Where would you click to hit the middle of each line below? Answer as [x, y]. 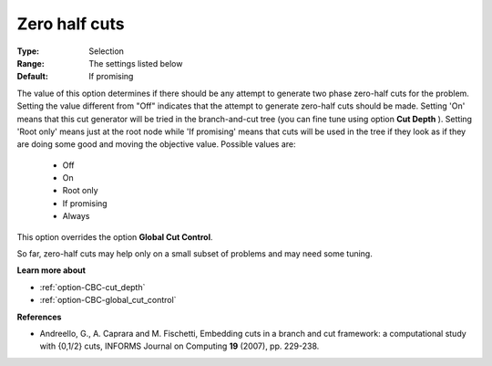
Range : [31, 63]
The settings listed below [136, 63]
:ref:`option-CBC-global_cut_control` [108, 300]
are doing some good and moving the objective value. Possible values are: [156, 144]
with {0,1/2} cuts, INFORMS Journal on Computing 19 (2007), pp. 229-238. [179, 346]
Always [76, 216]
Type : [28, 51]
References [39, 317]
